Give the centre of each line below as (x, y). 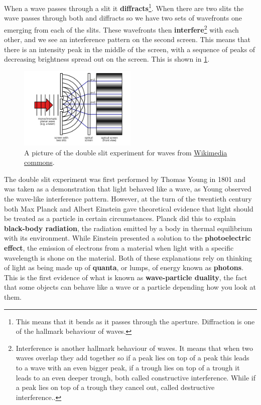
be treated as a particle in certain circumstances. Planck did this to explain (120, 218)
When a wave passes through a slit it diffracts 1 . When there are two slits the (124, 7)
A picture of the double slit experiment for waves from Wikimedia (126, 152)
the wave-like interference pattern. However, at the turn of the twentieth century (128, 199)
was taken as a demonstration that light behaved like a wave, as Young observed (128, 189)
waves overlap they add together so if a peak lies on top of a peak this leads (133, 358)
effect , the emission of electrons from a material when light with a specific (119, 248)
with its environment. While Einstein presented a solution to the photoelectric (127, 238)
